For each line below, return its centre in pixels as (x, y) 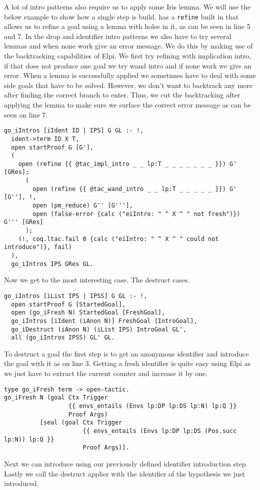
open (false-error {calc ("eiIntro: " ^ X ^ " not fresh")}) (136, 214)
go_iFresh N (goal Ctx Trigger (56, 398)
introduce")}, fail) (38, 247)
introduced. (21, 483)
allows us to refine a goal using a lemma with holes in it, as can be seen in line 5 (127, 26)
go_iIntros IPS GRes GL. (52, 264)
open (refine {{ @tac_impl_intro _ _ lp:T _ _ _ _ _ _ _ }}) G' (127, 164)
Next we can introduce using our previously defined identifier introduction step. (126, 463)
